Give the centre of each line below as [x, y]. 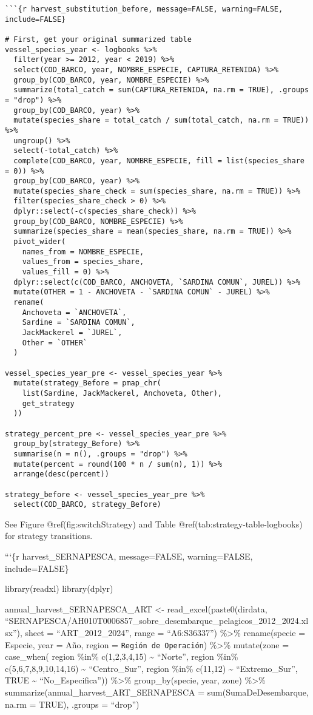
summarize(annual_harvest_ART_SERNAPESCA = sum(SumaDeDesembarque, [157, 692]
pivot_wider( [40, 242]
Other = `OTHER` [55, 343]
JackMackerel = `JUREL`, [72, 333]
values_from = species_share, [83, 262]
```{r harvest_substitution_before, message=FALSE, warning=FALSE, [144, 9]
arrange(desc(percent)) [61, 474]
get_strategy [48, 403]
